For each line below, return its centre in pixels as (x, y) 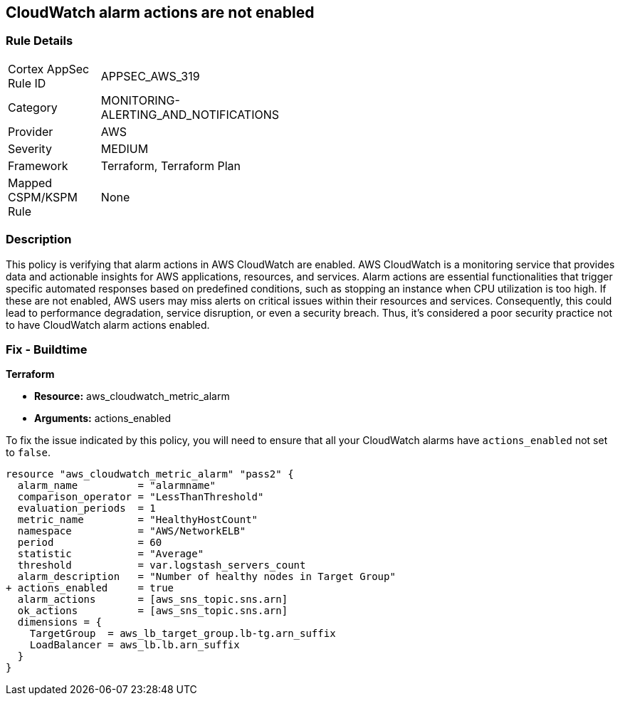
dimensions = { (59, 622)
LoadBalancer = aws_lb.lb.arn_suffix (135, 645)
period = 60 (90, 543)
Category (33, 107)
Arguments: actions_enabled (103, 418)
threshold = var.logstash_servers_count (162, 565)
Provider (31, 131)
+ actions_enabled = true (90, 588)
